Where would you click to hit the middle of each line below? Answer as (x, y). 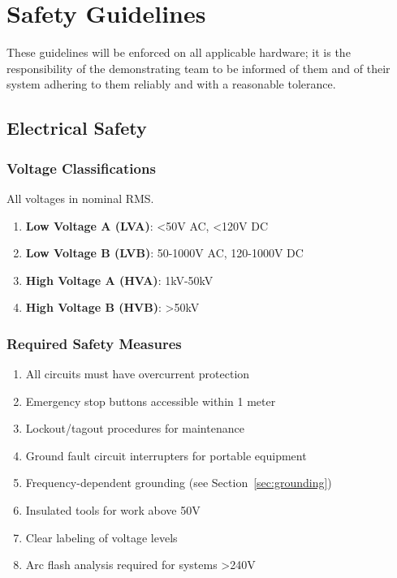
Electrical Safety (77, 128)
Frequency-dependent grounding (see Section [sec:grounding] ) (179, 483)
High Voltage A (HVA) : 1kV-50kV (119, 280)
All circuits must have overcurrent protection (138, 374)
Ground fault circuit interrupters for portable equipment (166, 455)
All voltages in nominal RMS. (80, 198)
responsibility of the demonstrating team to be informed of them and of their (198, 68)
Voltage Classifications (81, 168)
